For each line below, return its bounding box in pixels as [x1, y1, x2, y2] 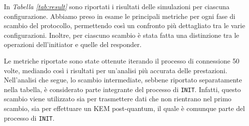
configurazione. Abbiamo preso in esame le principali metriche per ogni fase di [4, 11, 235, 21]
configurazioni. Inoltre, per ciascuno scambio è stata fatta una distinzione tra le [4, 30, 239, 40]
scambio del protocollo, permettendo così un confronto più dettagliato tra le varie [4, 20, 245, 31]
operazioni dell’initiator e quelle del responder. [4, 39, 142, 49]
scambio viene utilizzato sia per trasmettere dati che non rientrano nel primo [4, 94, 232, 104]
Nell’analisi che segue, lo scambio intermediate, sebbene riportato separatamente [4, 75, 242, 85]
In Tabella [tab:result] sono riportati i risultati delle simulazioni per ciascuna [4, 1, 230, 11]
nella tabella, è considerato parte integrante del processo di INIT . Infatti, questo [4, 84, 241, 94]
